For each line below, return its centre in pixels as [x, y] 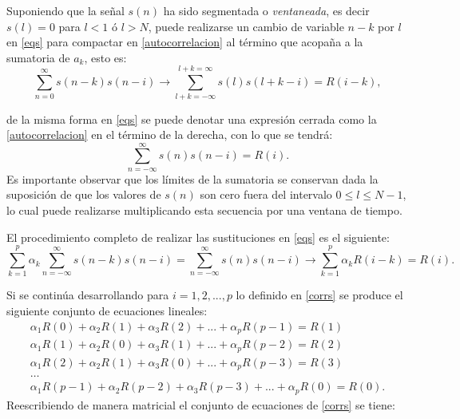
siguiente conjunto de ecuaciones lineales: [107, 310]
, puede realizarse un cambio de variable [246, 26]
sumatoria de [38, 57]
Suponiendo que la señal [65, 10]
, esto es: [105, 57]
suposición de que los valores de [84, 194]
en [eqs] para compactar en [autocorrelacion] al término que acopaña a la [185, 42]
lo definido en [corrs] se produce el [319, 295]
